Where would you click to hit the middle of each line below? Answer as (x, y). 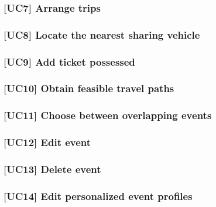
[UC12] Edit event (47, 142)
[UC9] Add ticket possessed (69, 61)
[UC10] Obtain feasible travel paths (89, 88)
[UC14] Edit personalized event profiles (98, 196)
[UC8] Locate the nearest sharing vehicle (102, 34)
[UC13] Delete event (52, 169)
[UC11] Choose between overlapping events (108, 115)
